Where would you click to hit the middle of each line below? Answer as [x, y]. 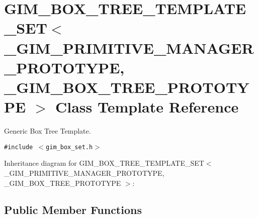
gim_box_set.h [69, 147]
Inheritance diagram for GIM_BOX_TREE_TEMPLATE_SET [104, 163]
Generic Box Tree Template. [48, 131]
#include [19, 147]
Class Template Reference [147, 107]
